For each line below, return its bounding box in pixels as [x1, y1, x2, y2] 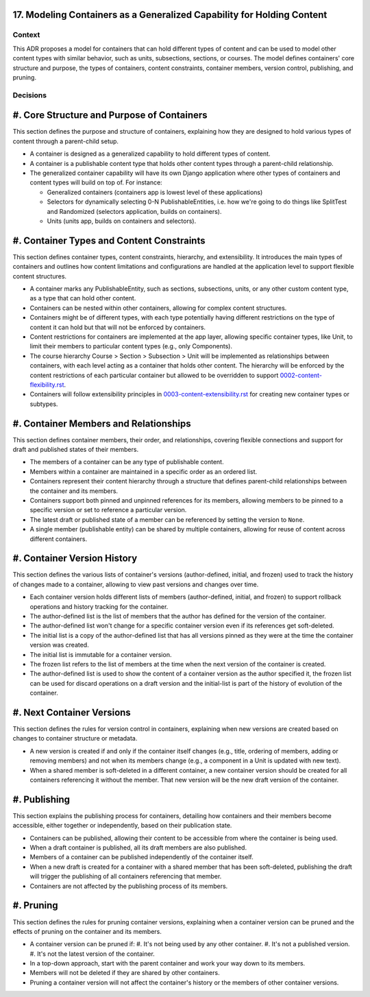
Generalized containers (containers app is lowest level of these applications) [47, 188, 263, 196]
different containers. [29, 535, 88, 543]
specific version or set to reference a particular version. [29, 506, 187, 514]
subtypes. [29, 400, 58, 408]
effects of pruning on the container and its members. [12, 927, 162, 935]
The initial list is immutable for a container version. [29, 650, 172, 658]
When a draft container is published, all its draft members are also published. [29, 843, 247, 852]
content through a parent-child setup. [12, 137, 119, 145]
